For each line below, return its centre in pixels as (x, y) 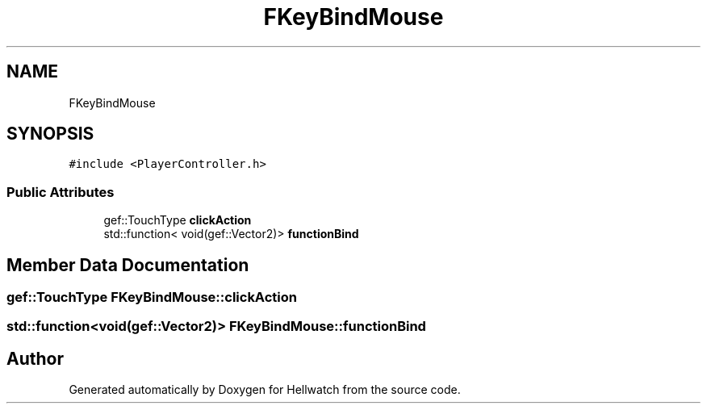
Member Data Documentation (128, 265)
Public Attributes (61, 192)
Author (35, 358)
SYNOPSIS (50, 134)
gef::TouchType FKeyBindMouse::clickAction (152, 297)
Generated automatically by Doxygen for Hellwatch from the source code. (265, 390)
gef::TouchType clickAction (178, 220)
